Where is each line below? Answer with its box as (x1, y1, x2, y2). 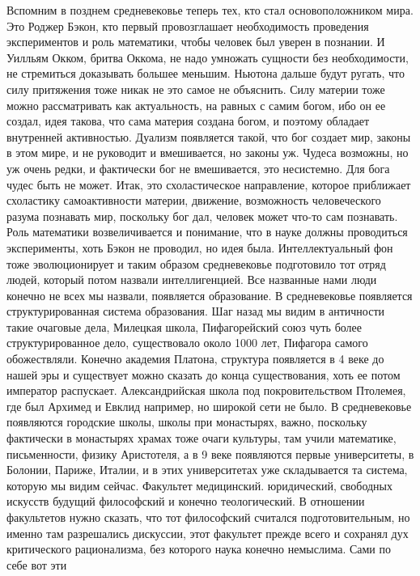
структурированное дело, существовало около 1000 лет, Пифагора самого (6, 334, 368, 351)
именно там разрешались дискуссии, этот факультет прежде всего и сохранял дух (6, 524, 409, 541)
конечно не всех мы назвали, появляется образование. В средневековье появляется (6, 286, 413, 303)
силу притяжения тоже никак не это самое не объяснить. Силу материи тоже (6, 80, 385, 97)
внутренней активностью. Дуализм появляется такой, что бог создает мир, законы (6, 128, 411, 145)
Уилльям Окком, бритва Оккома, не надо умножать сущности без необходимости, (6, 49, 409, 66)
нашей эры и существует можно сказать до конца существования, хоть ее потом (6, 366, 401, 383)
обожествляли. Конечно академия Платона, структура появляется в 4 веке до (6, 350, 384, 367)
